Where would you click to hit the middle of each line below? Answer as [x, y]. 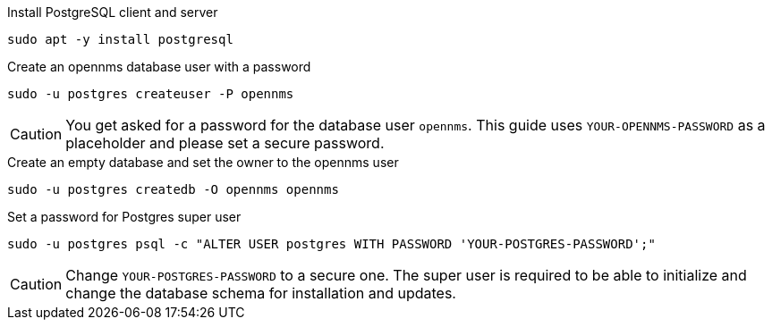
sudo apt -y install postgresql [120, 39]
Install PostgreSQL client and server [113, 12]
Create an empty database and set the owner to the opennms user [203, 162]
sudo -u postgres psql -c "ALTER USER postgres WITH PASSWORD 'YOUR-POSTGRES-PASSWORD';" [331, 244]
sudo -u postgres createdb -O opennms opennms [173, 189]
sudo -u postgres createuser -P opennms [151, 94]
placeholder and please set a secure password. [225, 143]
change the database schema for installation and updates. [261, 293]
